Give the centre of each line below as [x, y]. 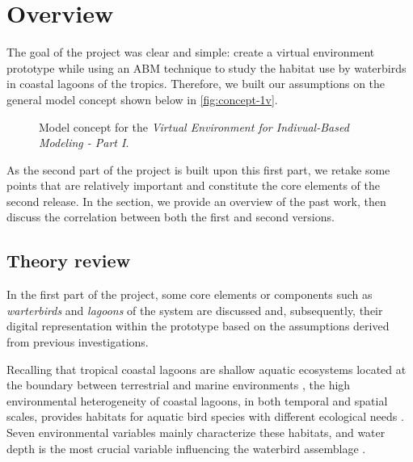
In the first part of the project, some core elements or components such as [190, 294]
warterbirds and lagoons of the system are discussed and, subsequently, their [195, 310]
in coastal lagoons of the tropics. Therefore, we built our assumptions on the [196, 84]
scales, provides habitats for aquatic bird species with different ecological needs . [205, 416]
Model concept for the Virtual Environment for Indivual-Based [194, 126]
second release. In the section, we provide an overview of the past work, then [196, 201]
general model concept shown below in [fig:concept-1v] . [142, 99]
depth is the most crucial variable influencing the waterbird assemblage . [186, 448]
